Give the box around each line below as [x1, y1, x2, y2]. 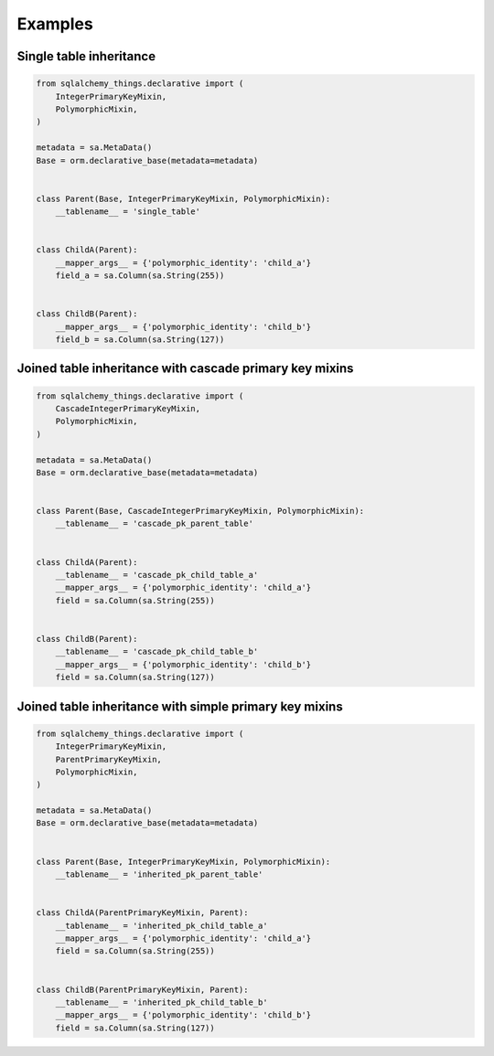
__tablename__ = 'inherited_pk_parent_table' [55, 869, 263, 880]
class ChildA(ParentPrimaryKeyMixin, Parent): [36, 908, 249, 918]
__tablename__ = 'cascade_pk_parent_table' [55, 518, 253, 529]
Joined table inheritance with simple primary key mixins [16, 699, 343, 714]
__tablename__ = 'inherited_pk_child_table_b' [55, 997, 269, 1008]
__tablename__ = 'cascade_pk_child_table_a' [55, 570, 259, 581]
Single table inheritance [16, 48, 156, 64]
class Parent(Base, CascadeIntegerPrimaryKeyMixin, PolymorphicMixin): [36, 506, 365, 517]
